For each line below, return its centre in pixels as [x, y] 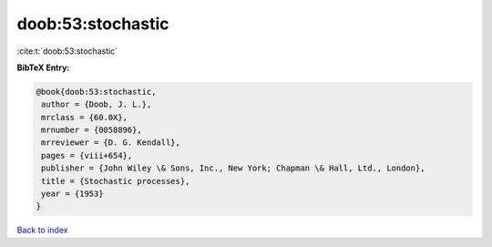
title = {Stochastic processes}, [116, 181]
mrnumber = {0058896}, [92, 130]
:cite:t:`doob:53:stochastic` [67, 51]
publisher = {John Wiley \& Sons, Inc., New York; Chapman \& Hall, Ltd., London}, [233, 168]
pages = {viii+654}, [87, 155]
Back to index [42, 230]
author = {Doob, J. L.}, [97, 104]
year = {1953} [72, 194]
